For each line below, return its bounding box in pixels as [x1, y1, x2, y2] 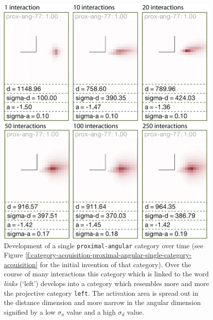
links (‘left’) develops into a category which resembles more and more [4, 278, 209, 288]
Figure [4, 250, 23, 260]
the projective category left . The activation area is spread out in [4, 288, 198, 298]
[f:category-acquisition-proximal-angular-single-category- [25, 250, 192, 260]
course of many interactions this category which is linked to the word [4, 269, 209, 279]
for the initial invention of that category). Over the [40, 259, 191, 269]
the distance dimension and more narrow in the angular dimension [4, 297, 201, 307]
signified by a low [4, 306, 56, 317]
